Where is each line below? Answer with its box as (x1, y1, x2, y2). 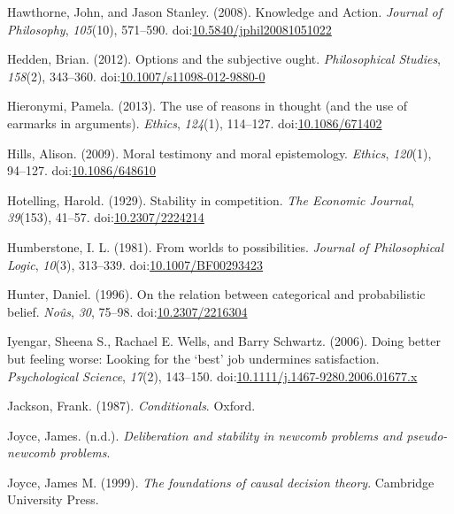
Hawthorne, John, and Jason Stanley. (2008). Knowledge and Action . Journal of (7, 3, 442, 20)
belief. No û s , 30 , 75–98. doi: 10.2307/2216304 (7, 302, 248, 320)
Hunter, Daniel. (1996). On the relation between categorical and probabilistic (7, 285, 426, 303)
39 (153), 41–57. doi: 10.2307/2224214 (7, 208, 204, 226)
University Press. (7, 490, 99, 509)
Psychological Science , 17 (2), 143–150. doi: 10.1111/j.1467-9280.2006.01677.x (7, 366, 418, 385)
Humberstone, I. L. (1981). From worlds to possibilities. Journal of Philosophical (7, 237, 444, 256)
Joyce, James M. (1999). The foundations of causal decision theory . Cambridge (7, 472, 435, 491)
